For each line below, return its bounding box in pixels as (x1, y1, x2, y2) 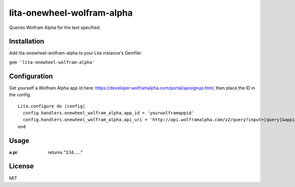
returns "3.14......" (48, 149, 83, 155)
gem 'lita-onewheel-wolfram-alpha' (9, 59, 95, 65)
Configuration (9, 72, 53, 80)
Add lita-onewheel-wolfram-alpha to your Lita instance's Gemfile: (9, 50, 142, 56)
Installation (9, 37, 44, 46)
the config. (9, 92, 31, 98)
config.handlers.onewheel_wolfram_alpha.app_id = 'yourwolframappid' (23, 110, 194, 115)
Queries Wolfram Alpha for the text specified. (9, 25, 101, 30)
